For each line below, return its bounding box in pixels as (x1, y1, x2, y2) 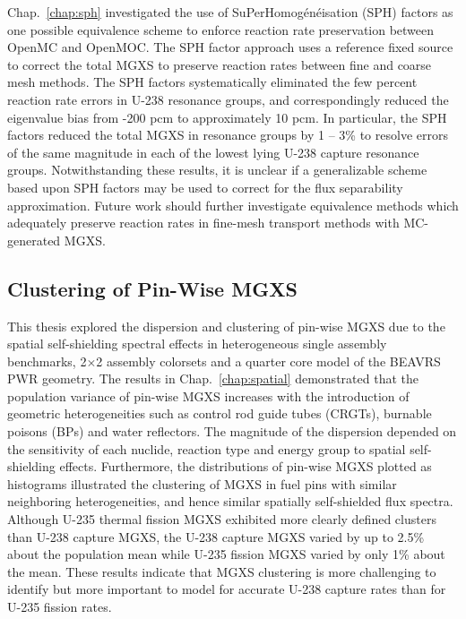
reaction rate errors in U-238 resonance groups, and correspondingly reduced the (7, 90, 449, 108)
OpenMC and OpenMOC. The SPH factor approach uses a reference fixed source (7, 38, 453, 56)
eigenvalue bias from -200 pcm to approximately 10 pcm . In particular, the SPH (7, 107, 447, 126)
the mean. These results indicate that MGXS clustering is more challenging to (7, 562, 436, 580)
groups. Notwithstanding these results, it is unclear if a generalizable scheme (7, 160, 427, 179)
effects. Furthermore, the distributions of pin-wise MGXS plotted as (59, 457, 432, 476)
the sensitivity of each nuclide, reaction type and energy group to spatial (7, 439, 406, 458)
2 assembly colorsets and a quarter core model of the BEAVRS (96, 351, 441, 370)
